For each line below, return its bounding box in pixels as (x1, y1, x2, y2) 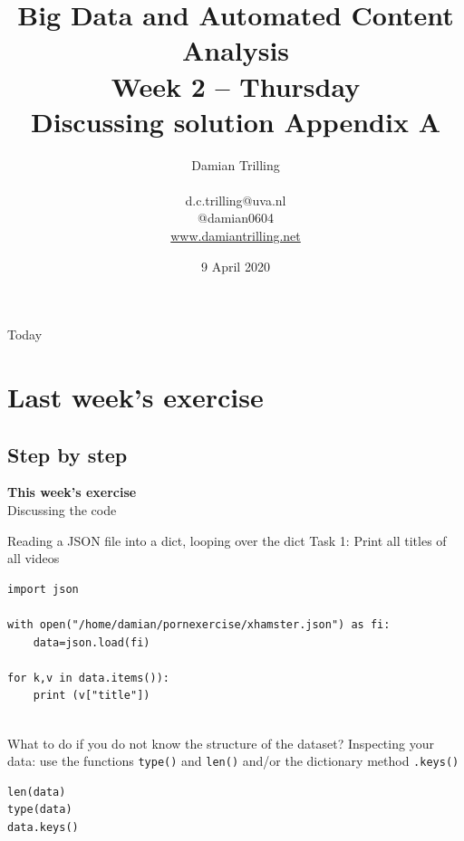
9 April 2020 (201, 256, 270, 275)
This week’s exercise (7, 483, 137, 502)
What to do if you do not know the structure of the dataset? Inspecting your (7, 733, 434, 752)
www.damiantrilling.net (170, 226, 301, 245)
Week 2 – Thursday (111, 67, 361, 104)
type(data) (7, 803, 72, 817)
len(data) (7, 785, 66, 798)
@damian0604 (197, 208, 274, 227)
